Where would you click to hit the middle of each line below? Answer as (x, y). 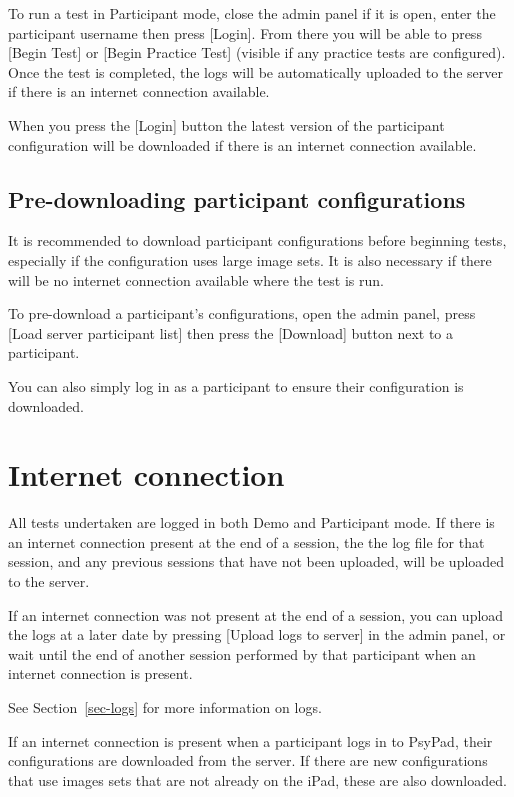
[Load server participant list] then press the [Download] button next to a (230, 332)
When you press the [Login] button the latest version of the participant (226, 124)
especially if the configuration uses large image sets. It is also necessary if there (250, 259)
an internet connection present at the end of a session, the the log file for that (246, 541)
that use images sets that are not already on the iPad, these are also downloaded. (257, 779)
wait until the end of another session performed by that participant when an (242, 653)
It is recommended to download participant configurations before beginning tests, (257, 240)
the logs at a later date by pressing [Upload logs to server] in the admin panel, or (257, 634)
